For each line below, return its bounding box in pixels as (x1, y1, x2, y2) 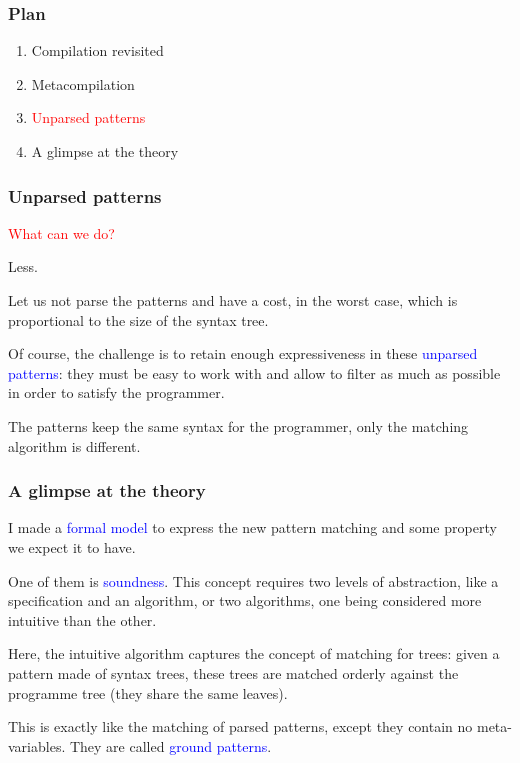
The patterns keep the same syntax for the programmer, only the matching (8, 415, 469, 436)
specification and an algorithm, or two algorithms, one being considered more (8, 590, 482, 611)
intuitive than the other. (8, 609, 157, 630)
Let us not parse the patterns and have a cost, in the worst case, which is (8, 290, 458, 310)
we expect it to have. (8, 536, 136, 557)
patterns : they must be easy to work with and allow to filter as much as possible (8, 362, 501, 383)
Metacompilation (31, 73, 135, 94)
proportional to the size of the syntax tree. (8, 309, 269, 330)
